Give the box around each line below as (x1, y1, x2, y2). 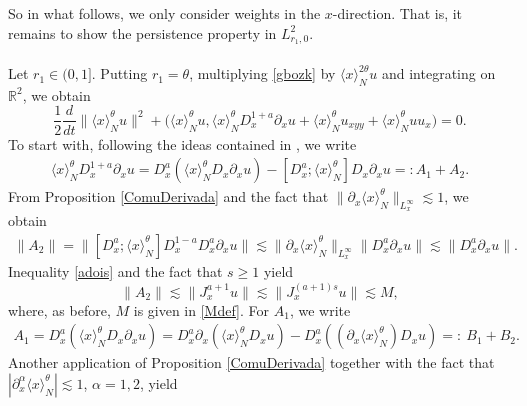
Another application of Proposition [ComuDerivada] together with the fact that (8, 352, 495, 373)
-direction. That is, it (332, 3, 463, 23)
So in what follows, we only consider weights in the (8, 3, 321, 23)
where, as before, (8, 299, 111, 320)
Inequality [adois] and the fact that (8, 261, 223, 282)
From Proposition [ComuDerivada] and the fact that (8, 186, 329, 207)
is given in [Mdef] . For (133, 299, 270, 320)
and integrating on (381, 63, 496, 84)
